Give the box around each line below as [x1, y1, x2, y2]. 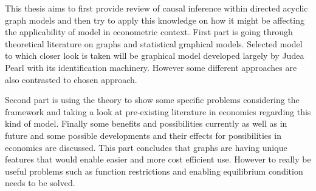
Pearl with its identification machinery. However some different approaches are [5, 61, 297, 73]
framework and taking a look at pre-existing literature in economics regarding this [5, 105, 311, 118]
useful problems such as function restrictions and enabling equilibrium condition [5, 164, 303, 177]
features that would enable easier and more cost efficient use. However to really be [5, 153, 311, 166]
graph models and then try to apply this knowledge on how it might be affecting [5, 13, 304, 26]
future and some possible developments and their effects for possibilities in [5, 129, 281, 141]
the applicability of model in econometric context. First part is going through [5, 25, 293, 38]
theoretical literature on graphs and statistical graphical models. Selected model [5, 37, 303, 50]
